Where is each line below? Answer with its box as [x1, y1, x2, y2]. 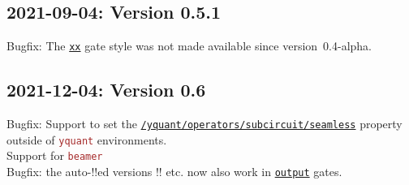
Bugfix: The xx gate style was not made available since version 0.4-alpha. [6, 37, 372, 54]
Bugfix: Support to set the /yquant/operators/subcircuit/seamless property [6, 115, 403, 132]
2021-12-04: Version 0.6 [6, 77, 206, 102]
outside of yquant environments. [6, 131, 167, 148]
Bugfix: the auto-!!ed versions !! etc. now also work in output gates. [6, 163, 342, 180]
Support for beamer [6, 147, 103, 164]
